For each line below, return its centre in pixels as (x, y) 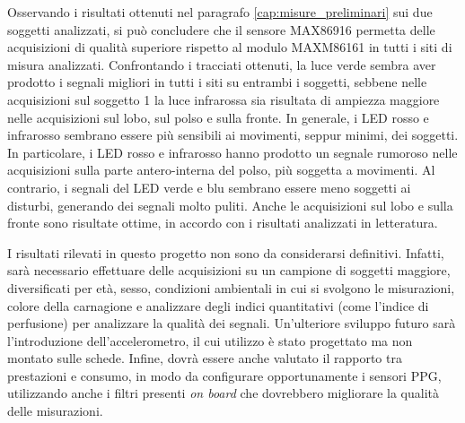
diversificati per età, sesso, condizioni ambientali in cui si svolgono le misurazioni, (231, 287)
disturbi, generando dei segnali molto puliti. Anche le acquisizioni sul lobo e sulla (230, 205)
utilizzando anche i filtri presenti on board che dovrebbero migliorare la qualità (223, 393)
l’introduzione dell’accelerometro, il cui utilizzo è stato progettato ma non (210, 340)
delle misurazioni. (55, 411)
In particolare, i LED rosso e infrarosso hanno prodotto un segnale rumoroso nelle (232, 152)
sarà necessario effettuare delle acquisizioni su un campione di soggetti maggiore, (229, 270)
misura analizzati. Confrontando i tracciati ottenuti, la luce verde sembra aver (222, 64)
